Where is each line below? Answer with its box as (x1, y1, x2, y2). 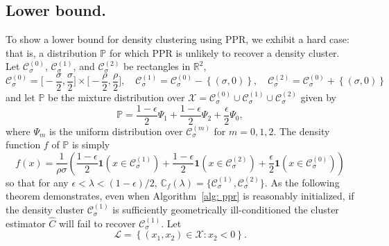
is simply (71, 137, 110, 152)
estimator (6, 216, 46, 230)
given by (300, 90, 336, 105)
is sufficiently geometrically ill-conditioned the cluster (112, 202, 339, 217)
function (6, 137, 41, 152)
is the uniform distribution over (49, 123, 183, 138)
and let (6, 90, 35, 105)
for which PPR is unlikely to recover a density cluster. (109, 45, 340, 60)
